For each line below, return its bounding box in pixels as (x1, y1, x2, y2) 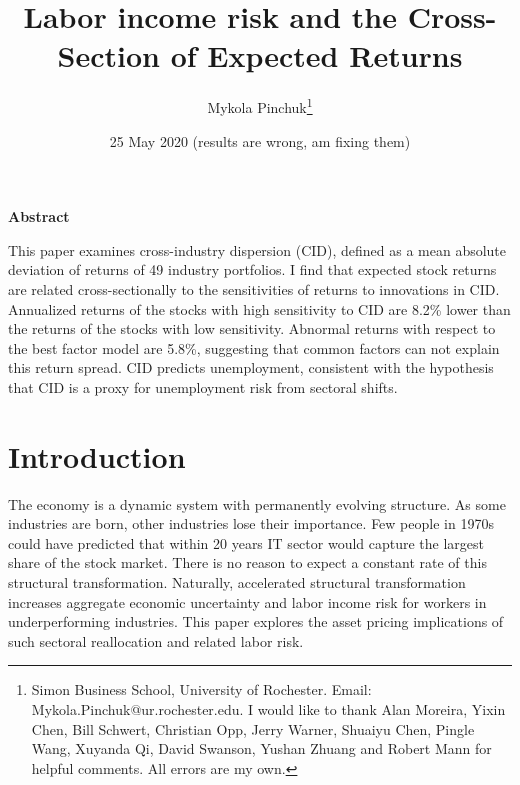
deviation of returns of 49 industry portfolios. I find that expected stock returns (8, 259, 497, 280)
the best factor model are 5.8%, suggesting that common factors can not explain (8, 337, 500, 358)
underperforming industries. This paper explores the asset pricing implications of (8, 611, 504, 632)
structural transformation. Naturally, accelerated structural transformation (8, 572, 466, 592)
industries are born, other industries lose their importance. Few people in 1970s (8, 513, 494, 534)
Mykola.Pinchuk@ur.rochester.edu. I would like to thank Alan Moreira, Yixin (31, 698, 506, 719)
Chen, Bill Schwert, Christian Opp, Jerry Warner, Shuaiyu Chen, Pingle (31, 718, 475, 739)
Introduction (8, 435, 186, 476)
